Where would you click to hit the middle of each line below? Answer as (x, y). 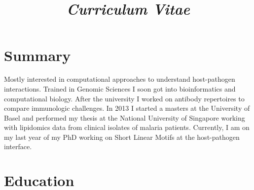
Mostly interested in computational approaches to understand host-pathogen (120, 79)
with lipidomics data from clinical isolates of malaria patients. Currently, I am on (127, 127)
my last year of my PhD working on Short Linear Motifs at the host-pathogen (122, 137)
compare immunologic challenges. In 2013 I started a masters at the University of (127, 108)
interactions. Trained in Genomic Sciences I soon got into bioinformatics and (120, 88)
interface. (18, 146)
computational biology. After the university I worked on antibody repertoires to (124, 98)
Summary (37, 55)
